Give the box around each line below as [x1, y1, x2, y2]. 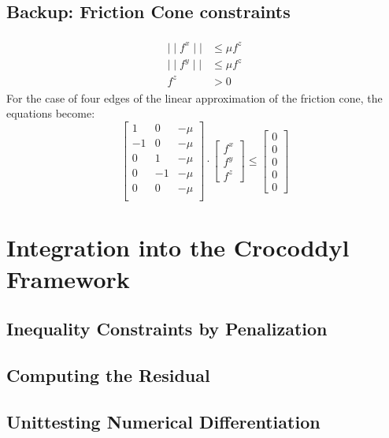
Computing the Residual [6, 362, 210, 387]
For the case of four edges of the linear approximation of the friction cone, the [6, 89, 383, 106]
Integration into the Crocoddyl [6, 231, 350, 264]
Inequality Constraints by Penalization [6, 316, 328, 341]
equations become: [6, 105, 95, 122]
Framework [6, 262, 130, 294]
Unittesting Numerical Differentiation [6, 409, 320, 433]
